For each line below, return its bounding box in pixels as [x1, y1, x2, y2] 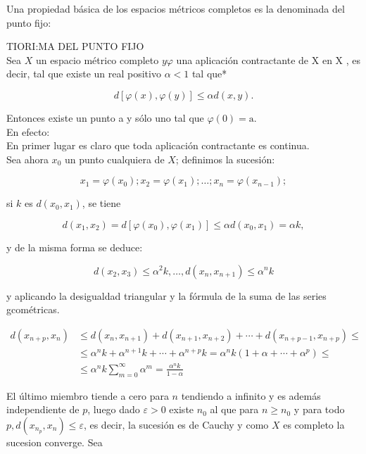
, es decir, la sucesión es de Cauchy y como [83, 417, 269, 431]
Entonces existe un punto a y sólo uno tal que [6, 110, 204, 125]
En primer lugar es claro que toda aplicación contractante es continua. [6, 138, 310, 153]
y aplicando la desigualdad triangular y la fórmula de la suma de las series [6, 288, 327, 303]
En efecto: [6, 124, 50, 139]
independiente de [6, 402, 80, 417]
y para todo [294, 402, 345, 417]
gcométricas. [6, 302, 60, 317]
